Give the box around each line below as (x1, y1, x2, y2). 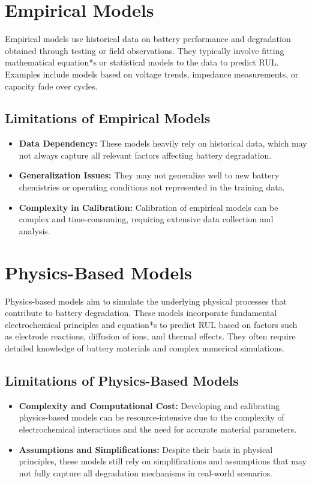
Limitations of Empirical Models (5, 109, 211, 127)
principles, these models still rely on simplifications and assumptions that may (19, 455, 307, 467)
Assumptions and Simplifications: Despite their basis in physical (19, 443, 273, 455)
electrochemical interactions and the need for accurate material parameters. (19, 422, 297, 435)
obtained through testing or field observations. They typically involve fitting (5, 44, 284, 56)
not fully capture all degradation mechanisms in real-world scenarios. (19, 466, 272, 479)
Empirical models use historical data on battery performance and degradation (5, 32, 291, 45)
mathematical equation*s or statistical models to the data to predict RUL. (5, 56, 279, 68)
